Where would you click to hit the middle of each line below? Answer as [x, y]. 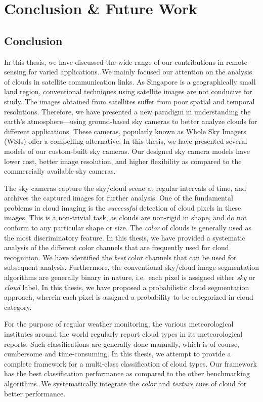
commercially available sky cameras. [60, 171]
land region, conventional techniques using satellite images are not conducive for [128, 91]
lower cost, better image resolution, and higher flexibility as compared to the [123, 161]
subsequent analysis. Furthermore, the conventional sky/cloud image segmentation [131, 267]
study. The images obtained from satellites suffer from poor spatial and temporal [129, 101]
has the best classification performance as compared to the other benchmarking [127, 373]
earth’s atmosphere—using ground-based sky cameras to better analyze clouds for [131, 121]
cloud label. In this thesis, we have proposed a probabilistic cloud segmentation [127, 287]
